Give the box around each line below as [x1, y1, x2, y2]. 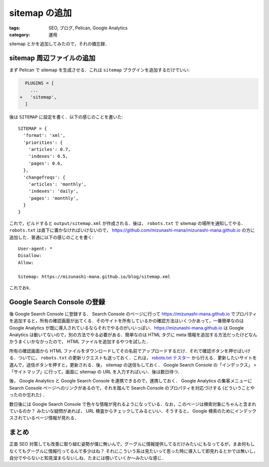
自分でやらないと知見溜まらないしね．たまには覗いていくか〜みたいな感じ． [9, 455, 166, 461]
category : [9, 31, 30, 37]
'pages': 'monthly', [28, 195, 79, 201]
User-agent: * [18, 246, 52, 251]
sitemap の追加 [9, 7, 72, 18]
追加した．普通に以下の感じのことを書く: [9, 234, 94, 240]
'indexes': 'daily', [28, 188, 79, 194]
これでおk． [9, 284, 34, 291]
